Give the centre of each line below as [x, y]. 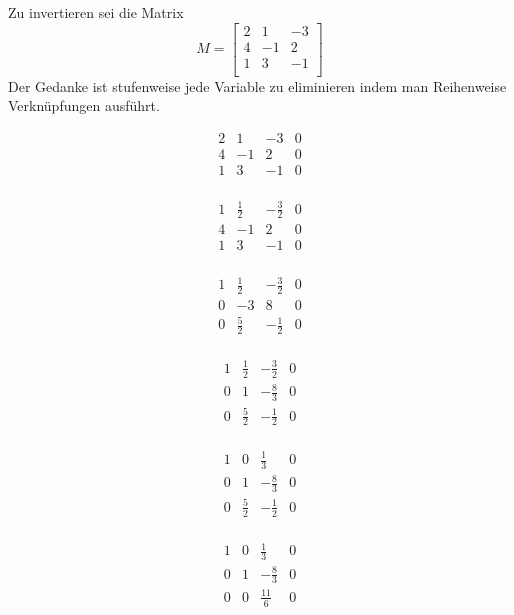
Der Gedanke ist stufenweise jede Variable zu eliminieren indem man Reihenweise [257, 85]
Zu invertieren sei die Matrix [96, 12]
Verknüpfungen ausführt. [84, 105]
